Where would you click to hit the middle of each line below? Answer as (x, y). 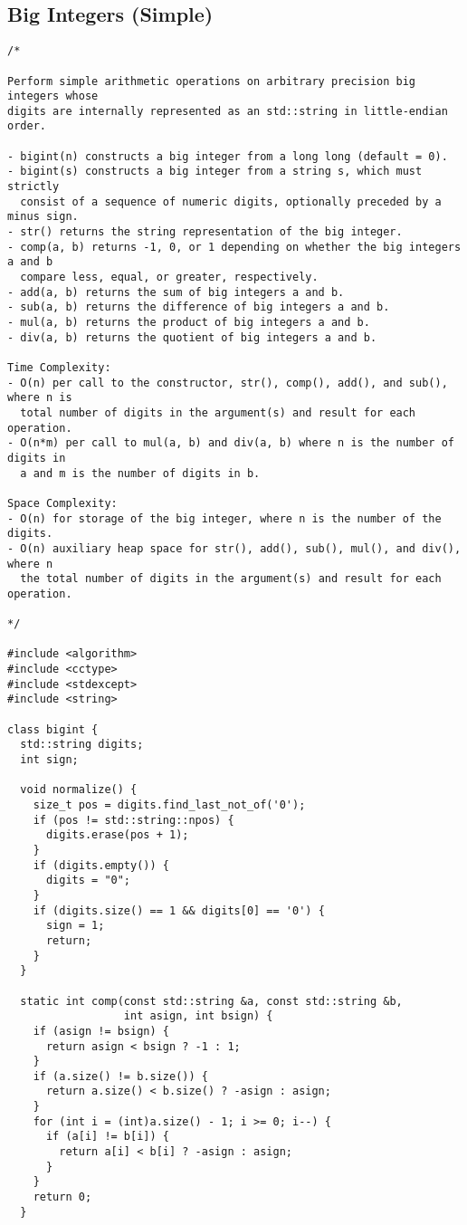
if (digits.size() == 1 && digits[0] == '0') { (179, 910)
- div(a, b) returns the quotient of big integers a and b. (192, 337)
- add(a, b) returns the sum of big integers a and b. (176, 292)
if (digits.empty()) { (101, 865)
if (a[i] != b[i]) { (107, 1137)
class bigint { (53, 729)
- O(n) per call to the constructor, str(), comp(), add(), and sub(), (228, 383)
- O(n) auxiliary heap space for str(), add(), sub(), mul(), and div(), (234, 548)
